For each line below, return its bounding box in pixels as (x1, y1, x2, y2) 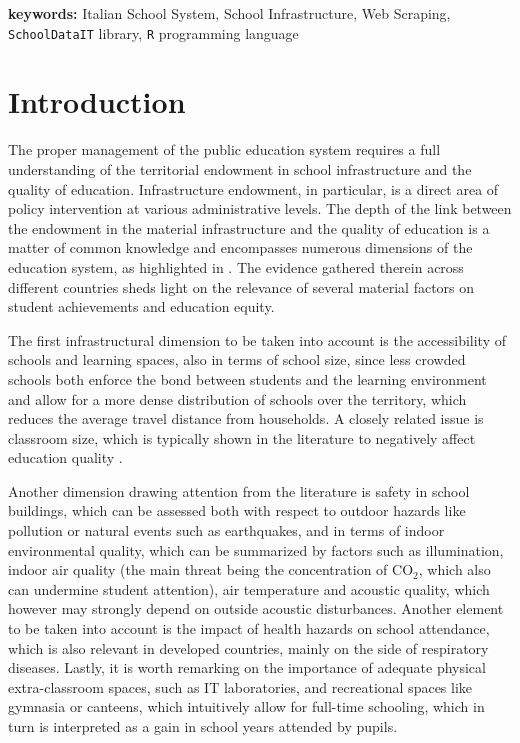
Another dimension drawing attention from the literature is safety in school (8, 480, 470, 501)
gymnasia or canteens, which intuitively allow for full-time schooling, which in (8, 696, 485, 717)
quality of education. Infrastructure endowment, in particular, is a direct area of (8, 178, 499, 199)
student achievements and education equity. (8, 296, 275, 317)
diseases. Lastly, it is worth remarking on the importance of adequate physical (8, 657, 486, 678)
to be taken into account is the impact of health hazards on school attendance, (8, 618, 490, 639)
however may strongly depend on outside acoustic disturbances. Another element (8, 598, 504, 619)
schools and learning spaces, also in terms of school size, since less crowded (8, 349, 466, 370)
